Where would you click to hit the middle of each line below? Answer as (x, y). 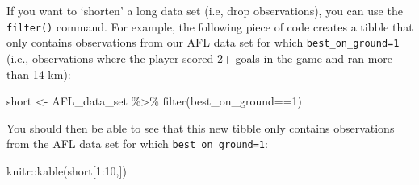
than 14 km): (39, 74)
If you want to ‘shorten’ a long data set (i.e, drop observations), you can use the (205, 10)
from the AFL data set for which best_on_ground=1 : (137, 144)
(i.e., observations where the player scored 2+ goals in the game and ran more (200, 58)
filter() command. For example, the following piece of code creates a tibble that (210, 26)
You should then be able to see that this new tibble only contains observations (201, 127)
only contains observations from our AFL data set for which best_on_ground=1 (203, 42)
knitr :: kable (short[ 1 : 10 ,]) (67, 170)
